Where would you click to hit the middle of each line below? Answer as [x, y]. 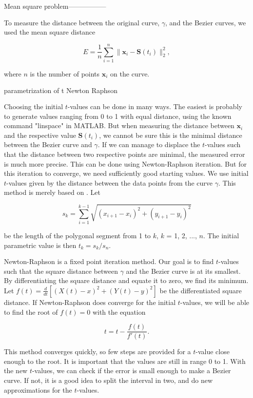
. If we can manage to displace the [149, 144]
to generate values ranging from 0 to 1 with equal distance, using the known [118, 116]
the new [16, 370]
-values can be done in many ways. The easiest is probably [155, 106]
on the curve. [130, 73]
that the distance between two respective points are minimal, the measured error [125, 154]
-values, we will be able [214, 302]
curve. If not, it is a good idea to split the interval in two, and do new [108, 380]
